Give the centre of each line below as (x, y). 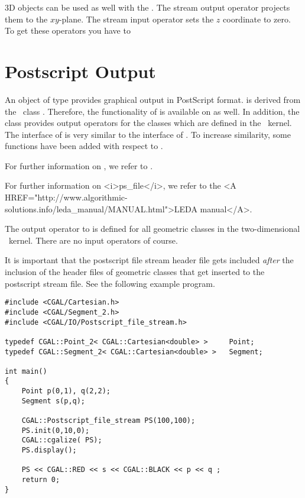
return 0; (41, 480)
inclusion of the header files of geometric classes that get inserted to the (135, 272)
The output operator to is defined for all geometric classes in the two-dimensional (152, 229)
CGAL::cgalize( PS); (62, 440)
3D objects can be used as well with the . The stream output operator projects (147, 7)
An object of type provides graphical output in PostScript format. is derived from (153, 99)
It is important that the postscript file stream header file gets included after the (149, 260)
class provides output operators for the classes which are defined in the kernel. (148, 123)
